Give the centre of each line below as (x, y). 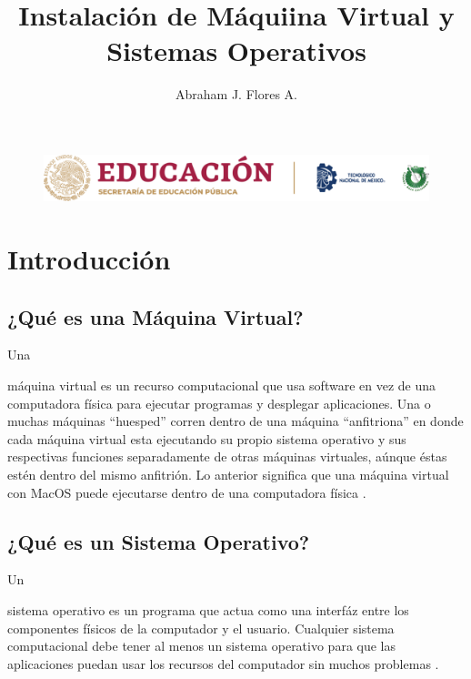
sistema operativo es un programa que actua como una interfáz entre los (208, 609)
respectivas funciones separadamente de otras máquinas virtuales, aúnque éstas (227, 456)
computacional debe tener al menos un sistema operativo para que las (202, 646)
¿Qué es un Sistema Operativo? (159, 541)
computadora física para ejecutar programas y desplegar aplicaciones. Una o (219, 403)
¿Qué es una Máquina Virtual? (155, 316)
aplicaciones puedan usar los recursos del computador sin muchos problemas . (223, 663)
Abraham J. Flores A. (236, 94)
